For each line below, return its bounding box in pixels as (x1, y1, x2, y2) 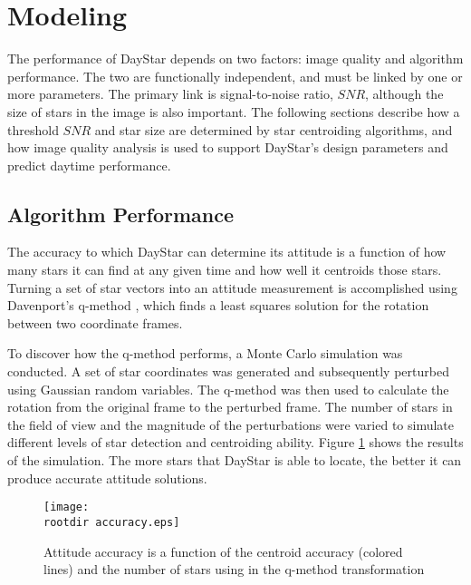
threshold (7, 120, 59, 139)
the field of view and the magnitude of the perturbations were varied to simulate (7, 414, 455, 434)
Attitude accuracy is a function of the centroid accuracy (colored (43, 541, 403, 561)
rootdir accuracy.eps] (43, 515, 180, 529)
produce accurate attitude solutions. (7, 468, 207, 487)
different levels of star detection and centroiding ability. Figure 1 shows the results (7, 433, 464, 452)
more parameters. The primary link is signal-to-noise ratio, (7, 84, 333, 103)
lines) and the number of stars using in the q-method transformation (43, 560, 425, 579)
